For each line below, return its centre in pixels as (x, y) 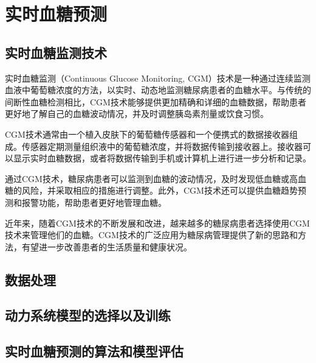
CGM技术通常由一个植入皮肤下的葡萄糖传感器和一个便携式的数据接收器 (147, 134)
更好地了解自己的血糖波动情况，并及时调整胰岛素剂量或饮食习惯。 (137, 114)
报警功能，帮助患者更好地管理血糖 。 (94, 202)
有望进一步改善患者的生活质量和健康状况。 (107, 246)
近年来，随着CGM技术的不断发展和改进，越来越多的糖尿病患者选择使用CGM (157, 223)
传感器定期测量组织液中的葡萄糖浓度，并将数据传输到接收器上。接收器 (162, 146)
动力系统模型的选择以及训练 (88, 315)
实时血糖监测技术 (56, 52)
